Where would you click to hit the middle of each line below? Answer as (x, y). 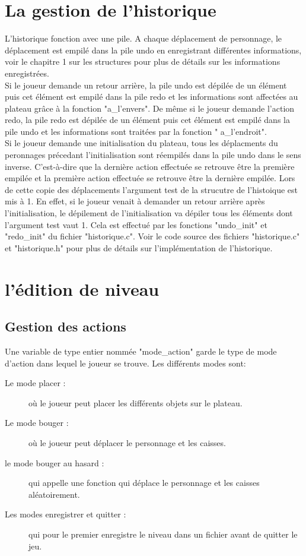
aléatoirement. (54, 494)
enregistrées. (27, 73)
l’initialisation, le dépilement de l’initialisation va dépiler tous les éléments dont (149, 213)
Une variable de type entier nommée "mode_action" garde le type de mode (141, 351)
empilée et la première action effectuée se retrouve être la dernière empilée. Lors (150, 178)
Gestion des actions (66, 326)
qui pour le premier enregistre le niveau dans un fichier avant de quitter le (163, 534)
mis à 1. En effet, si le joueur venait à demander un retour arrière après (135, 201)
